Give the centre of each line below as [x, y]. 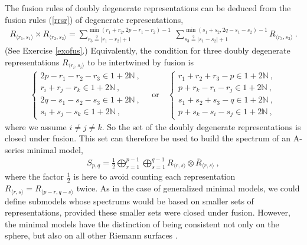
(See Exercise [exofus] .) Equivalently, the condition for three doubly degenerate [148, 50]
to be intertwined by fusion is [141, 62]
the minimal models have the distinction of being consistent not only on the [142, 224]
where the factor [35, 176]
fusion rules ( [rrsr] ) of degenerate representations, [94, 19]
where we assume [36, 126]
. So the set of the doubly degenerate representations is [201, 126]
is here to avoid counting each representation [154, 176]
